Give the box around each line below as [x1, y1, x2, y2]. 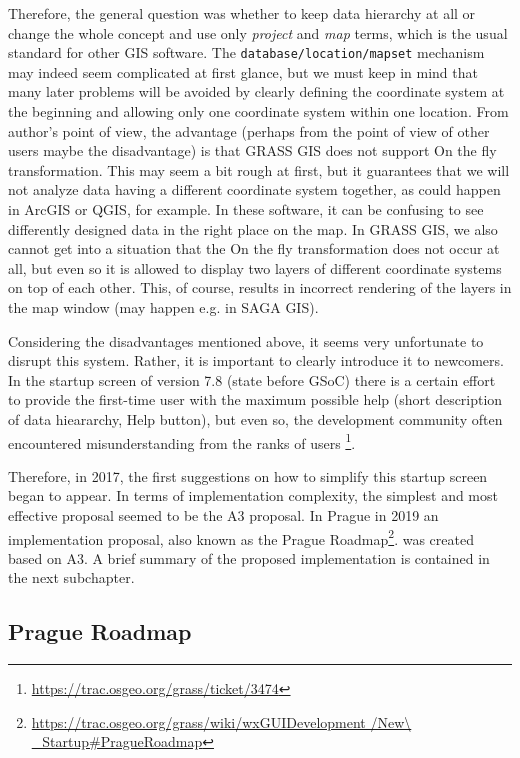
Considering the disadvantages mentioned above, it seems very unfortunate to [8, 330, 484, 351]
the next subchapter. [8, 567, 135, 588]
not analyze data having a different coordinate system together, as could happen [8, 179, 501, 200]
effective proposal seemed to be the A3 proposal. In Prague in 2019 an [8, 504, 439, 525]
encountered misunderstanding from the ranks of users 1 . [8, 429, 356, 453]
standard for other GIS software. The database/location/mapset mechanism [8, 42, 485, 63]
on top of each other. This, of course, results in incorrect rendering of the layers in [8, 277, 512, 298]
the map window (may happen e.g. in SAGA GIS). [8, 296, 319, 317]
